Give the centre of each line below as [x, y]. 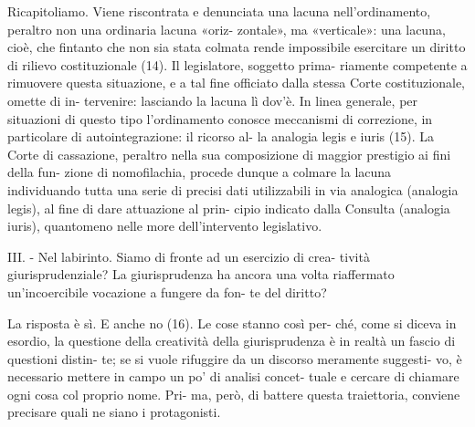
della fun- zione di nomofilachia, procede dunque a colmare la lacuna [200, 172]
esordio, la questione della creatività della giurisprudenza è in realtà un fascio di [232, 341]
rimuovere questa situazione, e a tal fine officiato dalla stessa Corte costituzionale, [237, 83]
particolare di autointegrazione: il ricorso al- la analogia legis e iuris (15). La [221, 136]
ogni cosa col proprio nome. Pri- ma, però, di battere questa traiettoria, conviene [234, 394]
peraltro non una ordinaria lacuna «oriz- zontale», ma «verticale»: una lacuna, [227, 29]
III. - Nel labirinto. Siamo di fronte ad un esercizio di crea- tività [189, 256]
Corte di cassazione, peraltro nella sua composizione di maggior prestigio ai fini [229, 154]
